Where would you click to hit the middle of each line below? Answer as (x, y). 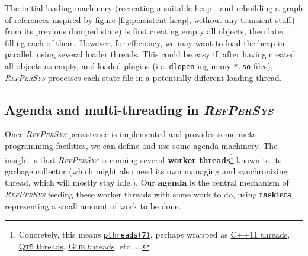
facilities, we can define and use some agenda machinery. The (167, 146)
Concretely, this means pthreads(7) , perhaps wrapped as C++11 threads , (154, 234)
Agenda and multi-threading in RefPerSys (139, 109)
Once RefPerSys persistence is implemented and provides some (120, 134)
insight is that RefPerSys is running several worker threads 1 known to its (143, 158)
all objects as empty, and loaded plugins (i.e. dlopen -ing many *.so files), (139, 65)
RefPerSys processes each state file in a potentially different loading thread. (143, 77)
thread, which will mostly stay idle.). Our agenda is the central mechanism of (147, 182)
